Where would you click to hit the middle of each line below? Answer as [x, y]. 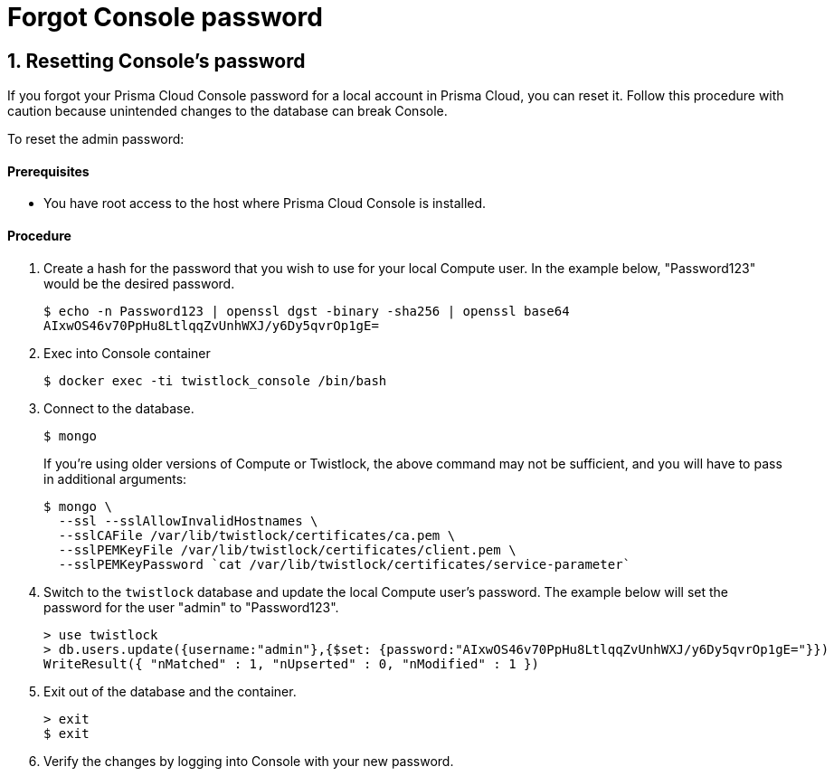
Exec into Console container [127, 353]
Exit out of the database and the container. [170, 691]
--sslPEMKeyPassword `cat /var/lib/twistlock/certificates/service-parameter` [345, 564]
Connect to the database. [119, 408]
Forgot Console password [165, 17]
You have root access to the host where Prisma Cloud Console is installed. [265, 203]
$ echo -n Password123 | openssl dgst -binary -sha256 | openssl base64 [307, 311]
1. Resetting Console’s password [156, 61]
